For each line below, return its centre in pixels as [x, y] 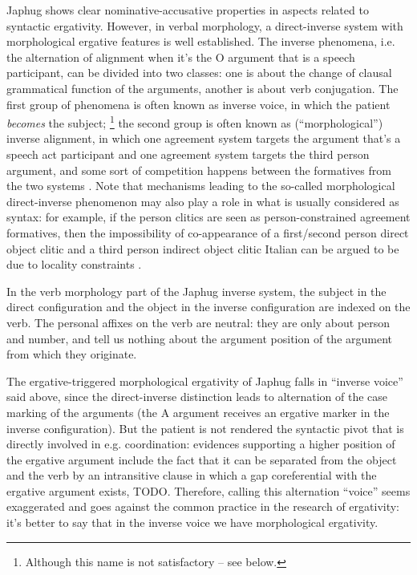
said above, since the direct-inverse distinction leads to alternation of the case [197, 397]
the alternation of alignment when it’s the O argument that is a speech [181, 57]
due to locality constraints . [74, 264]
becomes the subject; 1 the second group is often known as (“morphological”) [195, 121]
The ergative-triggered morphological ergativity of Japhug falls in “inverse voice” [205, 381]
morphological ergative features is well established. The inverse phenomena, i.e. [201, 41]
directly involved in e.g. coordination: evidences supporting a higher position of [201, 444]
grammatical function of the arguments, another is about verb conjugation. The [202, 88]
